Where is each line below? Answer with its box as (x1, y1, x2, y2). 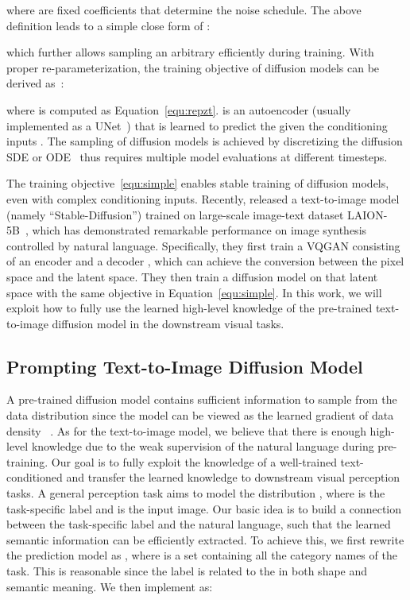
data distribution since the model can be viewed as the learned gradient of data (6, 407, 394, 424)
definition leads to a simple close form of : (6, 17, 211, 33)
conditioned (6, 469, 63, 486)
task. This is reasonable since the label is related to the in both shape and (6, 563, 368, 579)
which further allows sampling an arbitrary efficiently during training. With (6, 44, 374, 60)
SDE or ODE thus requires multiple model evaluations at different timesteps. (6, 148, 388, 165)
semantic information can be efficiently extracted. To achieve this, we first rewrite (6, 531, 404, 548)
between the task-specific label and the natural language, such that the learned (6, 516, 391, 532)
